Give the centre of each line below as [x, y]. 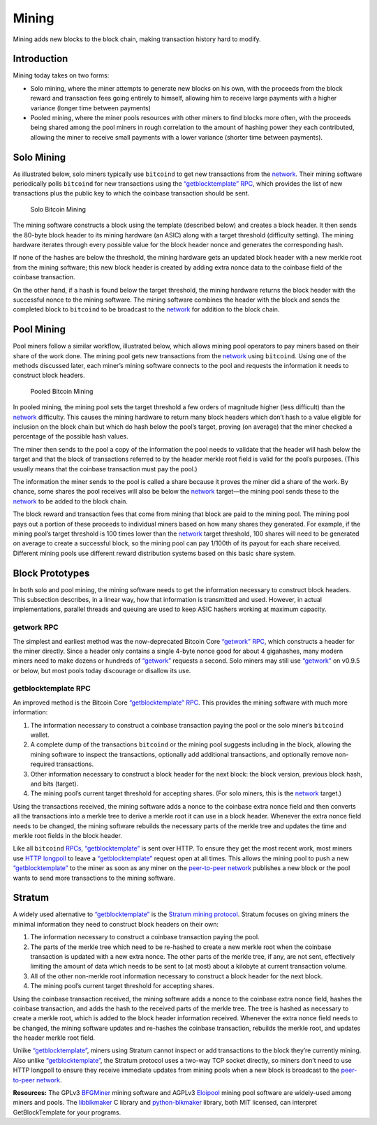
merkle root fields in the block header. [67, 835]
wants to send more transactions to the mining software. [94, 878]
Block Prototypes [51, 573]
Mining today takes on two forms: [61, 75]
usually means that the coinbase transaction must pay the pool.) [105, 469]
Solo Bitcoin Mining [58, 209]
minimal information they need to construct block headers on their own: [116, 924]
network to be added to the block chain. [71, 501]
